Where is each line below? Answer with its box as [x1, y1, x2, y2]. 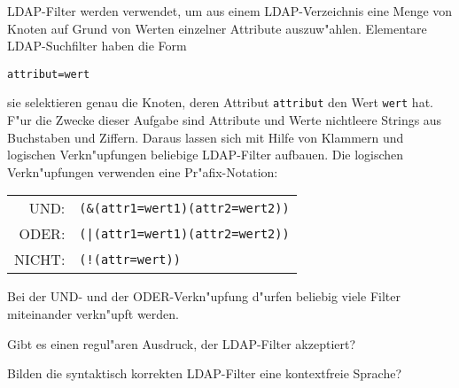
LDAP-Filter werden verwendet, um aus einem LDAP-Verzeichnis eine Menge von [7, 2, 453, 19]
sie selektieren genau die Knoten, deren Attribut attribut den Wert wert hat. [7, 93, 433, 112]
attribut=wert [7, 67, 90, 81]
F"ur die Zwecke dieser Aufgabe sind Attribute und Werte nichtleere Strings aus [7, 111, 442, 129]
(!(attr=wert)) [79, 252, 181, 267]
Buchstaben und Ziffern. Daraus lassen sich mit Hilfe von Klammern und [7, 128, 404, 146]
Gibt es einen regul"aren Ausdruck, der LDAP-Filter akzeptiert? [7, 334, 356, 353]
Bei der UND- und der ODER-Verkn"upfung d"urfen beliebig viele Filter [7, 287, 401, 306]
